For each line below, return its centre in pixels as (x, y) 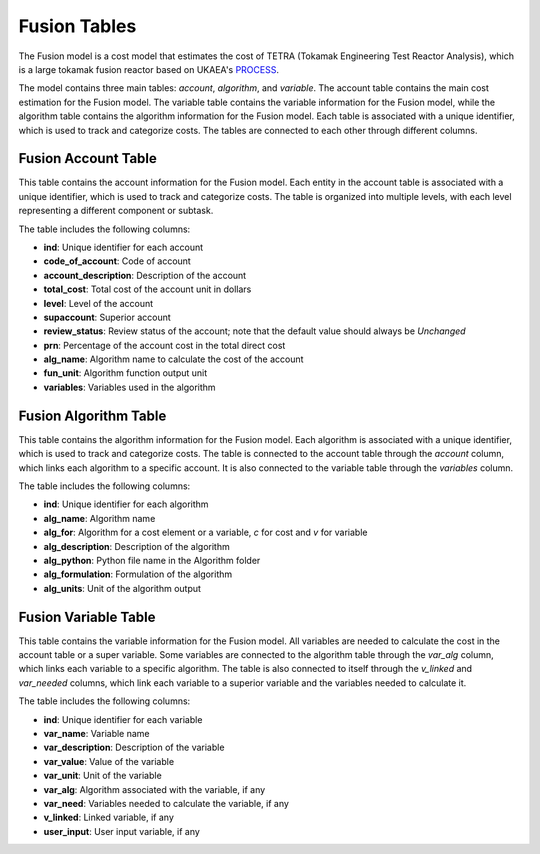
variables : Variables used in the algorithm (129, 387)
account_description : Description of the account (145, 275)
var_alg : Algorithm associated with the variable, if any (154, 789)
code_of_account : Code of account (117, 261)
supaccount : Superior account (107, 317)
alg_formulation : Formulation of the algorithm (138, 574)
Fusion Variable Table (87, 616)
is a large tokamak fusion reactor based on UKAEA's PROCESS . (149, 69)
